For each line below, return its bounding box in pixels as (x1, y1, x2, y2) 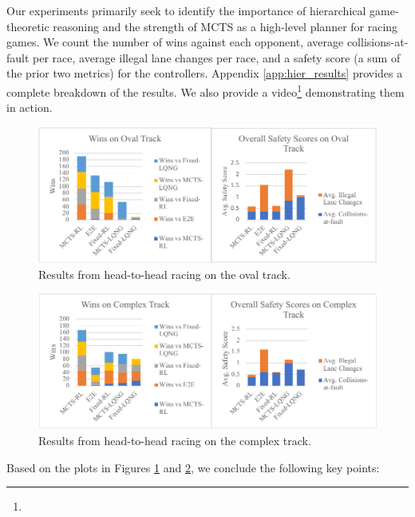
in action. (6, 99, 53, 116)
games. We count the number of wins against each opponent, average (6, 34, 344, 50)
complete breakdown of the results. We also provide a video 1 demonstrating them (6, 81, 405, 100)
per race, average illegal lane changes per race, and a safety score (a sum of (33, 49, 401, 66)
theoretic (6, 18, 49, 34)
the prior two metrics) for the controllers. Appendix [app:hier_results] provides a (6, 65, 403, 82)
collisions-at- (346, 34, 409, 50)
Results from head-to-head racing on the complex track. (38, 432, 311, 449)
